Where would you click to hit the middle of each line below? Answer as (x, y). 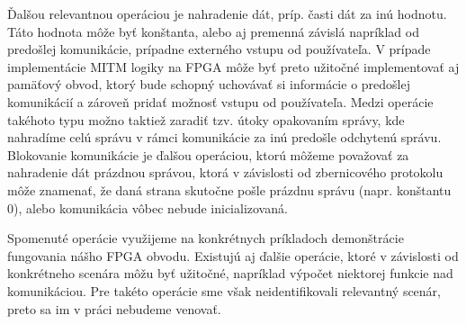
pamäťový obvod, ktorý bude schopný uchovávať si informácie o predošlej (209, 84)
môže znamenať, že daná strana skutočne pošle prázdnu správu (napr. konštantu (229, 189)
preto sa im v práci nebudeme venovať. (114, 308)
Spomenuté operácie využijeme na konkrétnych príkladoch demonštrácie (206, 238)
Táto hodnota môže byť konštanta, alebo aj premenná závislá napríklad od (213, 31)
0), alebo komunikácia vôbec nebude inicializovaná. (148, 207)
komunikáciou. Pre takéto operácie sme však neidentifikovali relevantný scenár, (224, 290)
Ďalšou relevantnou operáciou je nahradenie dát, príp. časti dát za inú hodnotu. (227, 13)
